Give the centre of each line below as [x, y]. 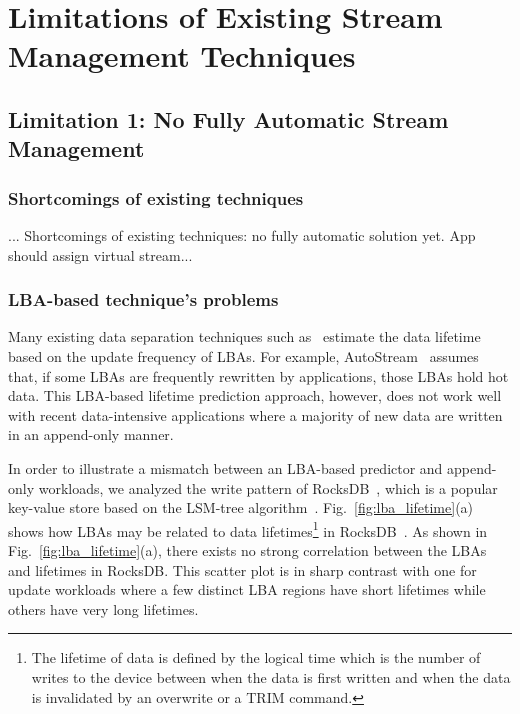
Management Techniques [182, 55]
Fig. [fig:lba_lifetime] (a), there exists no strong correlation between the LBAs [247, 549]
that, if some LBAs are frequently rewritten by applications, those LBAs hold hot [258, 375]
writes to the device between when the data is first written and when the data [271, 676]
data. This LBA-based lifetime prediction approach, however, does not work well [255, 395]
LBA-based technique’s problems [143, 299]
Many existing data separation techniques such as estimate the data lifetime [244, 336]
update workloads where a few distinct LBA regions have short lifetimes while [247, 589]
